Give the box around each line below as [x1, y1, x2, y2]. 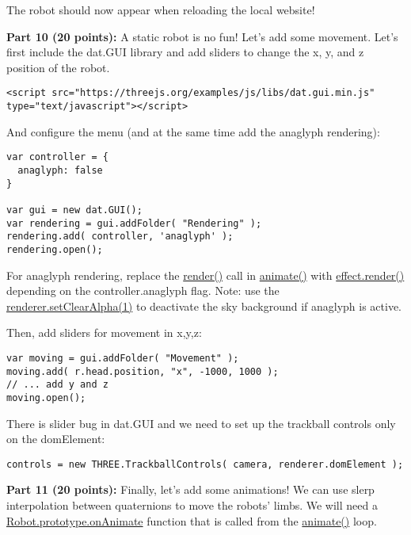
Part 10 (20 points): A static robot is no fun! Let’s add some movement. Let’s [6, 28, 398, 44]
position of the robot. [6, 59, 110, 75]
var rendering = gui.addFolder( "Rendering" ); [6, 217, 262, 229]
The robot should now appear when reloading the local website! [6, 2, 315, 17]
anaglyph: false [17, 164, 103, 176]
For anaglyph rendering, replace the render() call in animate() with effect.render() [6, 266, 405, 283]
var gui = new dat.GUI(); [6, 204, 143, 216]
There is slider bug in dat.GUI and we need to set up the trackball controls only [6, 415, 396, 431]
